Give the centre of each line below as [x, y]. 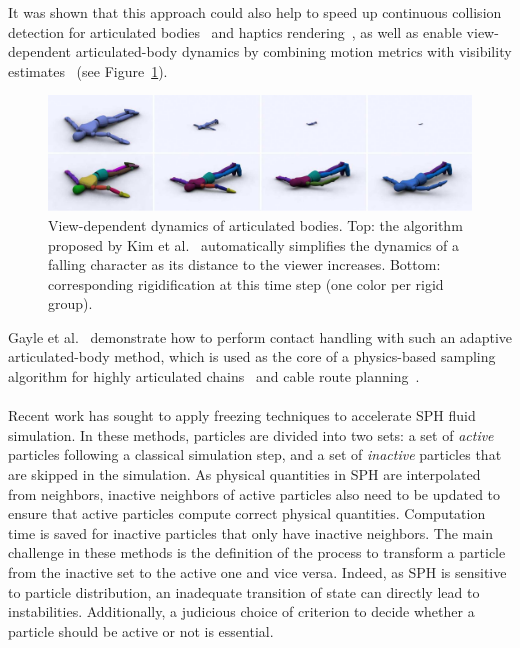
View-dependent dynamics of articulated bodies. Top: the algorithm [255, 224]
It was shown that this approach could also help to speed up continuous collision [255, 12]
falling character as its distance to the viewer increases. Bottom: [244, 264]
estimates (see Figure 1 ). [88, 70]
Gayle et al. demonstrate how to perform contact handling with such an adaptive [260, 336]
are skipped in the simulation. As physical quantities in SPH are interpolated [244, 474]
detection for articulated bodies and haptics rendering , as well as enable [235, 31]
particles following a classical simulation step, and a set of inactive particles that [255, 454]
